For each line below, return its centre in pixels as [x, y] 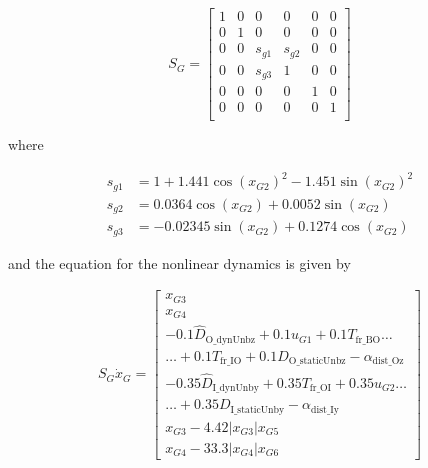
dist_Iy [325, 409]
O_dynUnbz [230, 339]
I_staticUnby [257, 409]
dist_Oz [388, 361]
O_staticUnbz [317, 361]
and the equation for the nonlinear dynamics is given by [179, 262]
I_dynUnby [235, 388]
